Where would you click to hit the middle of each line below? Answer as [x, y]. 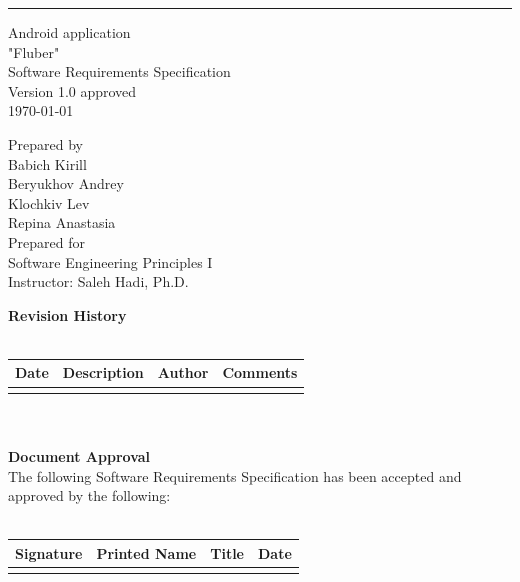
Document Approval [79, 455]
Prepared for [46, 241]
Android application [69, 32]
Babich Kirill [47, 163]
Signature [49, 552]
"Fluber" [34, 51]
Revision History [67, 314]
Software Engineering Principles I [110, 261]
